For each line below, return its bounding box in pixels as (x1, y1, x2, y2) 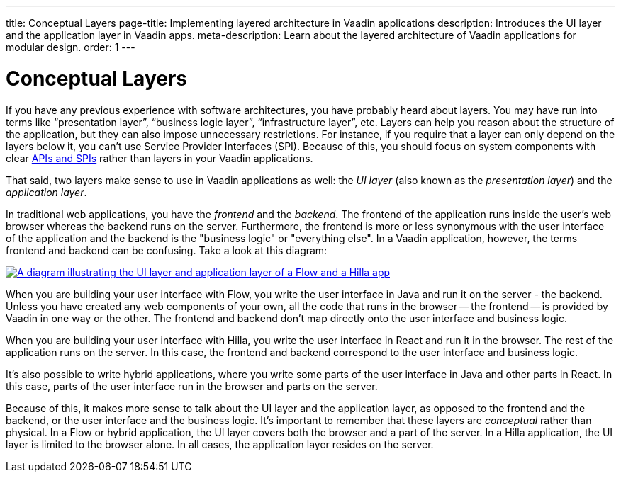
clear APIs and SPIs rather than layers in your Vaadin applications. (6, 152, 313, 164)
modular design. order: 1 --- (6, 41, 135, 53)
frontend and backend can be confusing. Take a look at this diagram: (6, 244, 328, 256)
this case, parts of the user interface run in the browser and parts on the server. (6, 380, 378, 392)
